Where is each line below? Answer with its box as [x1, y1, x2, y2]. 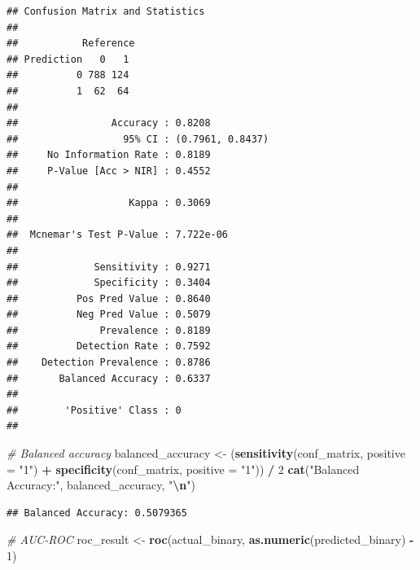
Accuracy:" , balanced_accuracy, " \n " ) [7, 476, 195, 493]
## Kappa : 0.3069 [7, 197, 211, 209]
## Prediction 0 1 [7, 53, 129, 65]
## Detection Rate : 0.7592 [7, 340, 211, 353]
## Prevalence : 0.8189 [7, 324, 211, 336]
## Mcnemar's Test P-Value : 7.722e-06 [7, 229, 229, 241]
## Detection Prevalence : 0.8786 [7, 357, 211, 369]
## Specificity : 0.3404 [7, 277, 211, 289]
